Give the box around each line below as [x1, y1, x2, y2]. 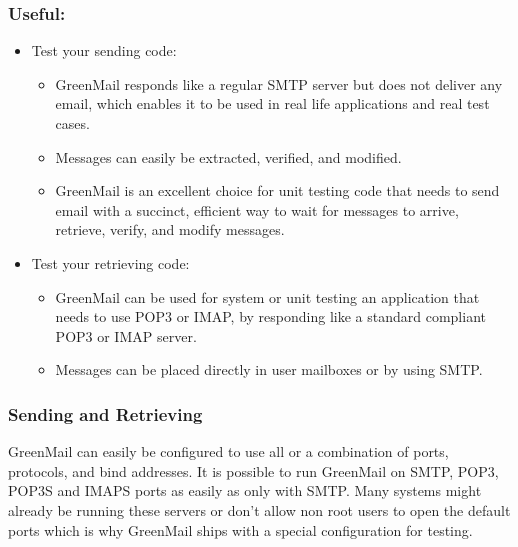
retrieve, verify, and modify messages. [55, 219, 285, 240]
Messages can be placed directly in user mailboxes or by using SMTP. [55, 359, 483, 380]
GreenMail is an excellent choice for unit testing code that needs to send [55, 180, 500, 201]
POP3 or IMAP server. [55, 325, 197, 346]
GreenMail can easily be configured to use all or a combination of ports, [8, 441, 449, 462]
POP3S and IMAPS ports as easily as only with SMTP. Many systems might [8, 480, 482, 501]
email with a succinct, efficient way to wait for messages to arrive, [55, 199, 459, 220]
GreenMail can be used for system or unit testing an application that [55, 286, 480, 307]
